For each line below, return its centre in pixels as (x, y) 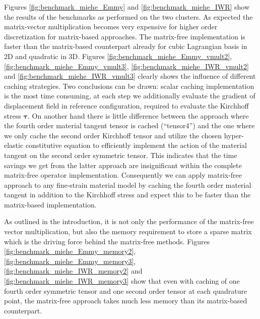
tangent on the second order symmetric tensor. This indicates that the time (121, 155)
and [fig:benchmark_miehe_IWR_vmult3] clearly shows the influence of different (130, 76)
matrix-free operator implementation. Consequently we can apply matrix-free (123, 175)
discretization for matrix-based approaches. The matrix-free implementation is (125, 36)
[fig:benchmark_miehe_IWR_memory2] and (73, 271)
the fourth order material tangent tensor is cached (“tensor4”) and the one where (129, 125)
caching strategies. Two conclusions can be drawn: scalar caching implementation (129, 86)
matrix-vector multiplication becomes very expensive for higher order (111, 26)
